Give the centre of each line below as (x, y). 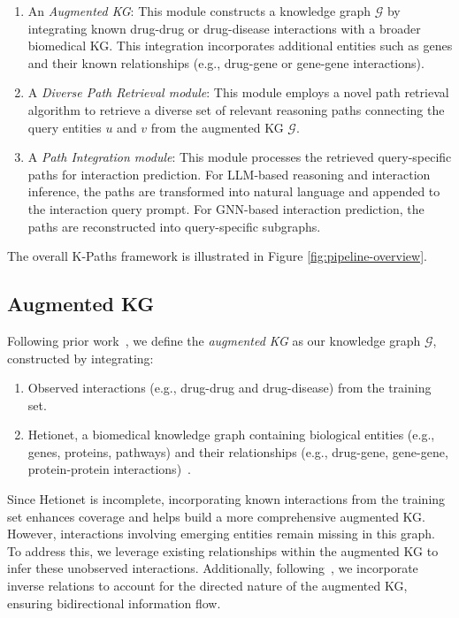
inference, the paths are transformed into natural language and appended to (234, 191)
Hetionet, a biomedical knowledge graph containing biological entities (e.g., (231, 435)
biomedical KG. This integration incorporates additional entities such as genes (240, 46)
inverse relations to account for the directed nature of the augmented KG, (207, 586)
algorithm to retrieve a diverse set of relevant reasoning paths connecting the (236, 109)
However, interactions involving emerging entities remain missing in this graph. (221, 534)
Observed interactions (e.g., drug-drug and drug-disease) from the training (229, 388)
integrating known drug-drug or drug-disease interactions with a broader (224, 28)
